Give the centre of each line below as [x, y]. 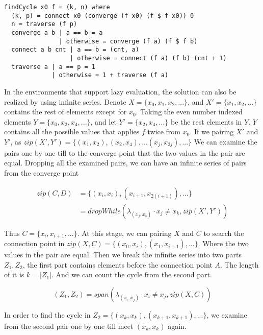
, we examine [227, 314]
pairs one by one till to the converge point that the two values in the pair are [125, 152]
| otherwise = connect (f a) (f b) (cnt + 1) [148, 58]
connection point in [34, 243]
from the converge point [42, 173]
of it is [14, 274]
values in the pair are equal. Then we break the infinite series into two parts [123, 255]
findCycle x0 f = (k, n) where [57, 7]
